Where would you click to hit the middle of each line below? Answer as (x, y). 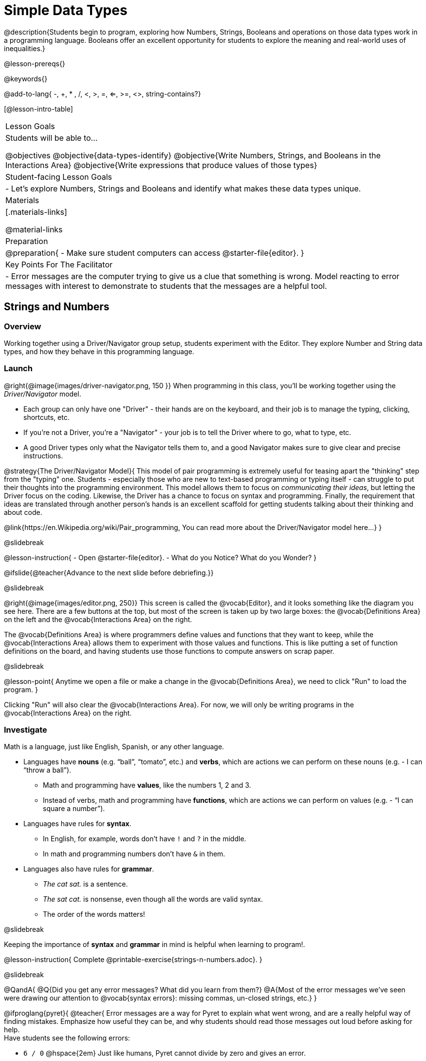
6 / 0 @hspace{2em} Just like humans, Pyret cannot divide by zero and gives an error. (165, 1053)
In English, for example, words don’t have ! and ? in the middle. (145, 839)
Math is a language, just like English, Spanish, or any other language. (114, 747)
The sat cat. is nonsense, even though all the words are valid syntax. (153, 899)
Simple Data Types (66, 10)
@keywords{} (26, 78)
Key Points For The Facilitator (59, 264)
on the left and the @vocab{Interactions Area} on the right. (98, 619)
